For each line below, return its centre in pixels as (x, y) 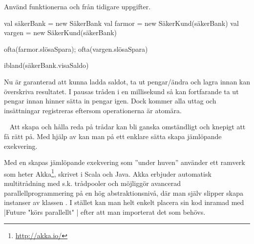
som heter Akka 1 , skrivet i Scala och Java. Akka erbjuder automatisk (108, 173)
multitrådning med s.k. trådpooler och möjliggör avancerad (92, 183)
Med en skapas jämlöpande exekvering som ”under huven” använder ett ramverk (125, 162)
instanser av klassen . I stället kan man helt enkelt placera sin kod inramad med (124, 202)
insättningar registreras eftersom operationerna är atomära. (93, 110)
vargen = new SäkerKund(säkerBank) (61, 32)
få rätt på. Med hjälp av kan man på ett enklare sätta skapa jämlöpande (113, 136)
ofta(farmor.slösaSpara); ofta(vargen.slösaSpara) (76, 49)
